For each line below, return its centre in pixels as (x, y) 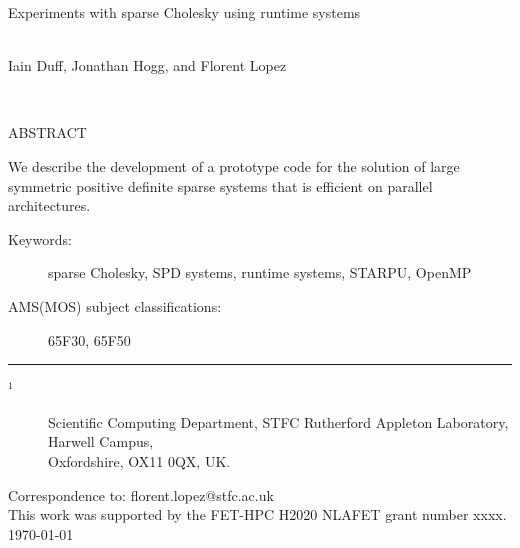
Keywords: (40, 238)
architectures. (49, 205)
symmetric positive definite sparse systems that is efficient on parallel (220, 185)
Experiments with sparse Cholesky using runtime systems (184, 12)
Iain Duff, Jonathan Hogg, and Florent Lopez (147, 65)
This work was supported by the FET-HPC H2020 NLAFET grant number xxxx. (257, 514)
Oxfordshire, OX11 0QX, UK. (139, 460)
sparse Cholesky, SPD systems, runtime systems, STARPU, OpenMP (260, 272)
